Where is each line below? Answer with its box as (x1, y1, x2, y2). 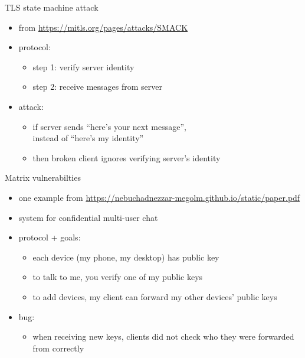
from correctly (32, 341, 84, 354)
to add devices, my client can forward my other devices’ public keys (32, 290, 277, 302)
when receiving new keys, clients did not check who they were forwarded (32, 330, 294, 343)
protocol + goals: (18, 231, 81, 243)
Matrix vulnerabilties (5, 171, 81, 184)
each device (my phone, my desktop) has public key (32, 250, 219, 263)
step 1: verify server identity (32, 60, 135, 73)
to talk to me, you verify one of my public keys (32, 271, 203, 283)
